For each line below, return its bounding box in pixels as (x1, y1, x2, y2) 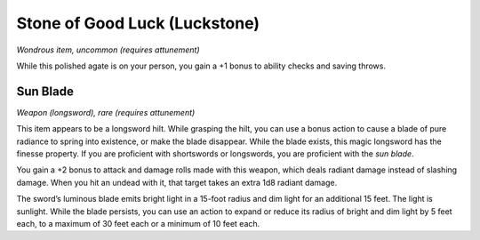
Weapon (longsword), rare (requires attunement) (16, 107, 196, 117)
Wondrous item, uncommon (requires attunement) (16, 44, 200, 55)
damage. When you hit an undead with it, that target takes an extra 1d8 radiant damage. (16, 177, 338, 188)
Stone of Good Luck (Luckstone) (16, 13, 260, 33)
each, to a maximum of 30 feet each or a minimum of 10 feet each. (16, 218, 260, 228)
